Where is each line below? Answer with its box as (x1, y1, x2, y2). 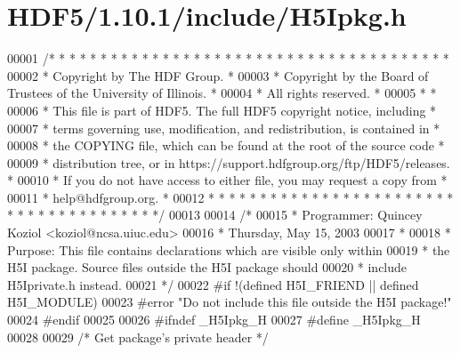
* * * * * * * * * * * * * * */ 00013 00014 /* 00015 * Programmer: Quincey (7, 205, 423, 224)
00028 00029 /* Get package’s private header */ (7, 327, 269, 346)
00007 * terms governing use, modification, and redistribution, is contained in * (7, 118, 440, 137)
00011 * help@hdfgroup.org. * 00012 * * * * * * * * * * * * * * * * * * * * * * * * (7, 188, 454, 206)
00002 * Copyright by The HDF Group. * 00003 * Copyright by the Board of (7, 66, 429, 84)
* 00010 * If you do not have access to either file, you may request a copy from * (7, 171, 448, 189)
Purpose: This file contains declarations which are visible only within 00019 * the (7, 240, 450, 259)
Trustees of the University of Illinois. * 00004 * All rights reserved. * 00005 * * (7, 84, 437, 102)
